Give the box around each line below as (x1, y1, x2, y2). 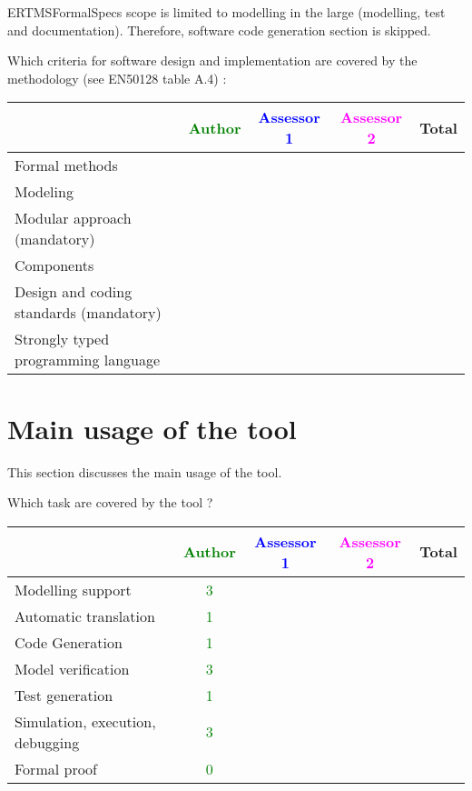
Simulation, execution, (15, 710, 156, 732)
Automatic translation (15, 605, 155, 626)
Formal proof (15, 757, 98, 779)
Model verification (15, 657, 130, 679)
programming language (15, 349, 161, 371)
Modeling (15, 181, 74, 203)
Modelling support (15, 578, 132, 600)
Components (15, 255, 94, 276)
